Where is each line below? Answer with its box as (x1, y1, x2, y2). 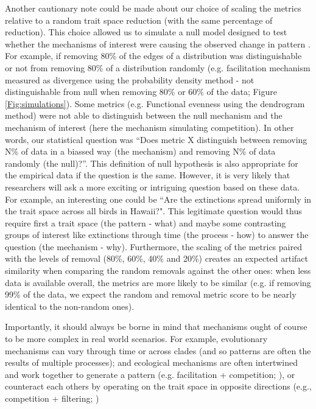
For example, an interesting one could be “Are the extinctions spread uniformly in (5, 192, 312, 205)
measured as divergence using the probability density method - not (5, 73, 255, 86)
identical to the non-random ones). (5, 299, 135, 312)
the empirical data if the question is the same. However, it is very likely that (5, 169, 290, 181)
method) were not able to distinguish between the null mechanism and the (5, 109, 283, 122)
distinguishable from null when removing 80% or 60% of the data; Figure (5, 85, 277, 98)
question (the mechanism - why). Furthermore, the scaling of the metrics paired (5, 240, 302, 253)
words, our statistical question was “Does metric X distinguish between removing (5, 133, 307, 145)
